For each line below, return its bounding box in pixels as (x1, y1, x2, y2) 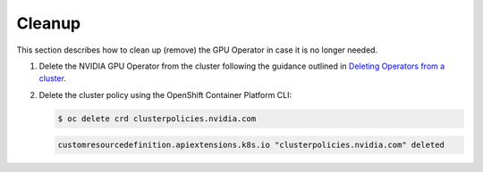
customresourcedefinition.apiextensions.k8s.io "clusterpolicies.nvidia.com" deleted (57, 140, 445, 151)
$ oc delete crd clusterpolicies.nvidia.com (57, 113, 257, 124)
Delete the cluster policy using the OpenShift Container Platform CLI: (38, 89, 292, 100)
